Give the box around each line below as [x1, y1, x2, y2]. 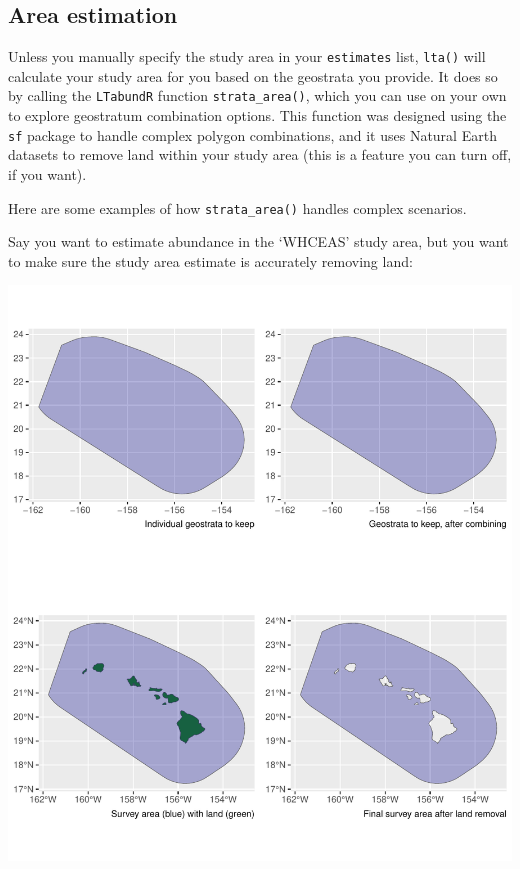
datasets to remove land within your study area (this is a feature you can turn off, [8, 144, 512, 165]
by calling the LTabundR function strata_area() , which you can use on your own [8, 85, 507, 106]
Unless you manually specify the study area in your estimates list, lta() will [8, 46, 486, 67]
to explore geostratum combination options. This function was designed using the [8, 105, 507, 126]
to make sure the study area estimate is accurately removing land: [8, 250, 413, 271]
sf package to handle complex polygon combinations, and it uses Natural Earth [8, 124, 497, 145]
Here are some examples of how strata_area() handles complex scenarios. [8, 197, 467, 218]
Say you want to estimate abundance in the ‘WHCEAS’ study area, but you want [8, 231, 509, 252]
